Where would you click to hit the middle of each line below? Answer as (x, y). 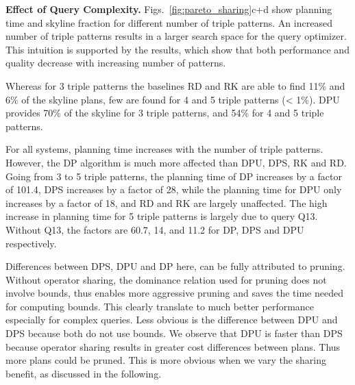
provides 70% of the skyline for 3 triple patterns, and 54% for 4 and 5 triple (165, 113)
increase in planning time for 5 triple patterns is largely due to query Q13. (162, 216)
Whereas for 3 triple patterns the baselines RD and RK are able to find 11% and (175, 85)
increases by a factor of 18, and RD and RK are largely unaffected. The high (167, 202)
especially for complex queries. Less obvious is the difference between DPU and (172, 320)
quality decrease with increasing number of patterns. (116, 63)
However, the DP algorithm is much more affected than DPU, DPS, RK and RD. (176, 162)
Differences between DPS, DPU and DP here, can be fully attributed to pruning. (175, 266)
